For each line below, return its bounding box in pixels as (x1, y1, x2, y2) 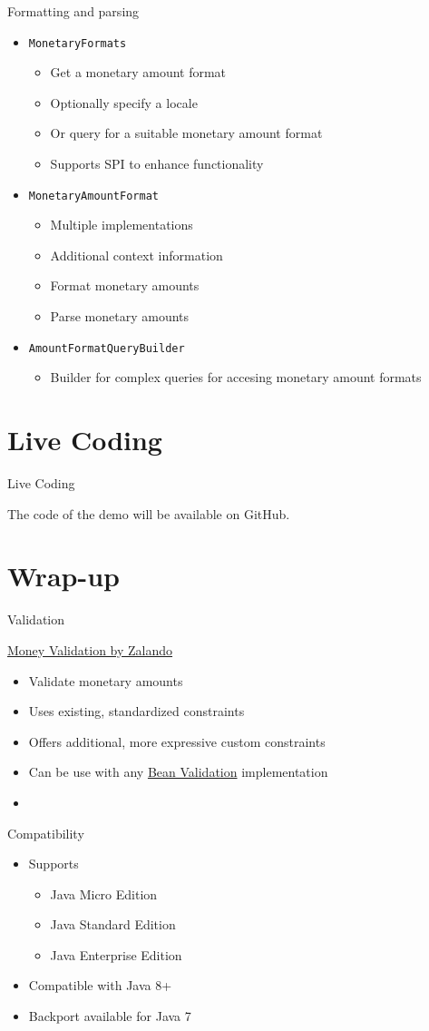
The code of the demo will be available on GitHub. (7, 504, 290, 523)
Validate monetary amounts (28, 671, 183, 690)
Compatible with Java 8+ (28, 976, 172, 995)
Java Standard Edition (50, 915, 176, 934)
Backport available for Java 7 (28, 1006, 191, 1026)
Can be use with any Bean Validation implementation (28, 762, 328, 781)
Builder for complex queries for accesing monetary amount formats (50, 368, 422, 387)
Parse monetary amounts (50, 307, 190, 326)
